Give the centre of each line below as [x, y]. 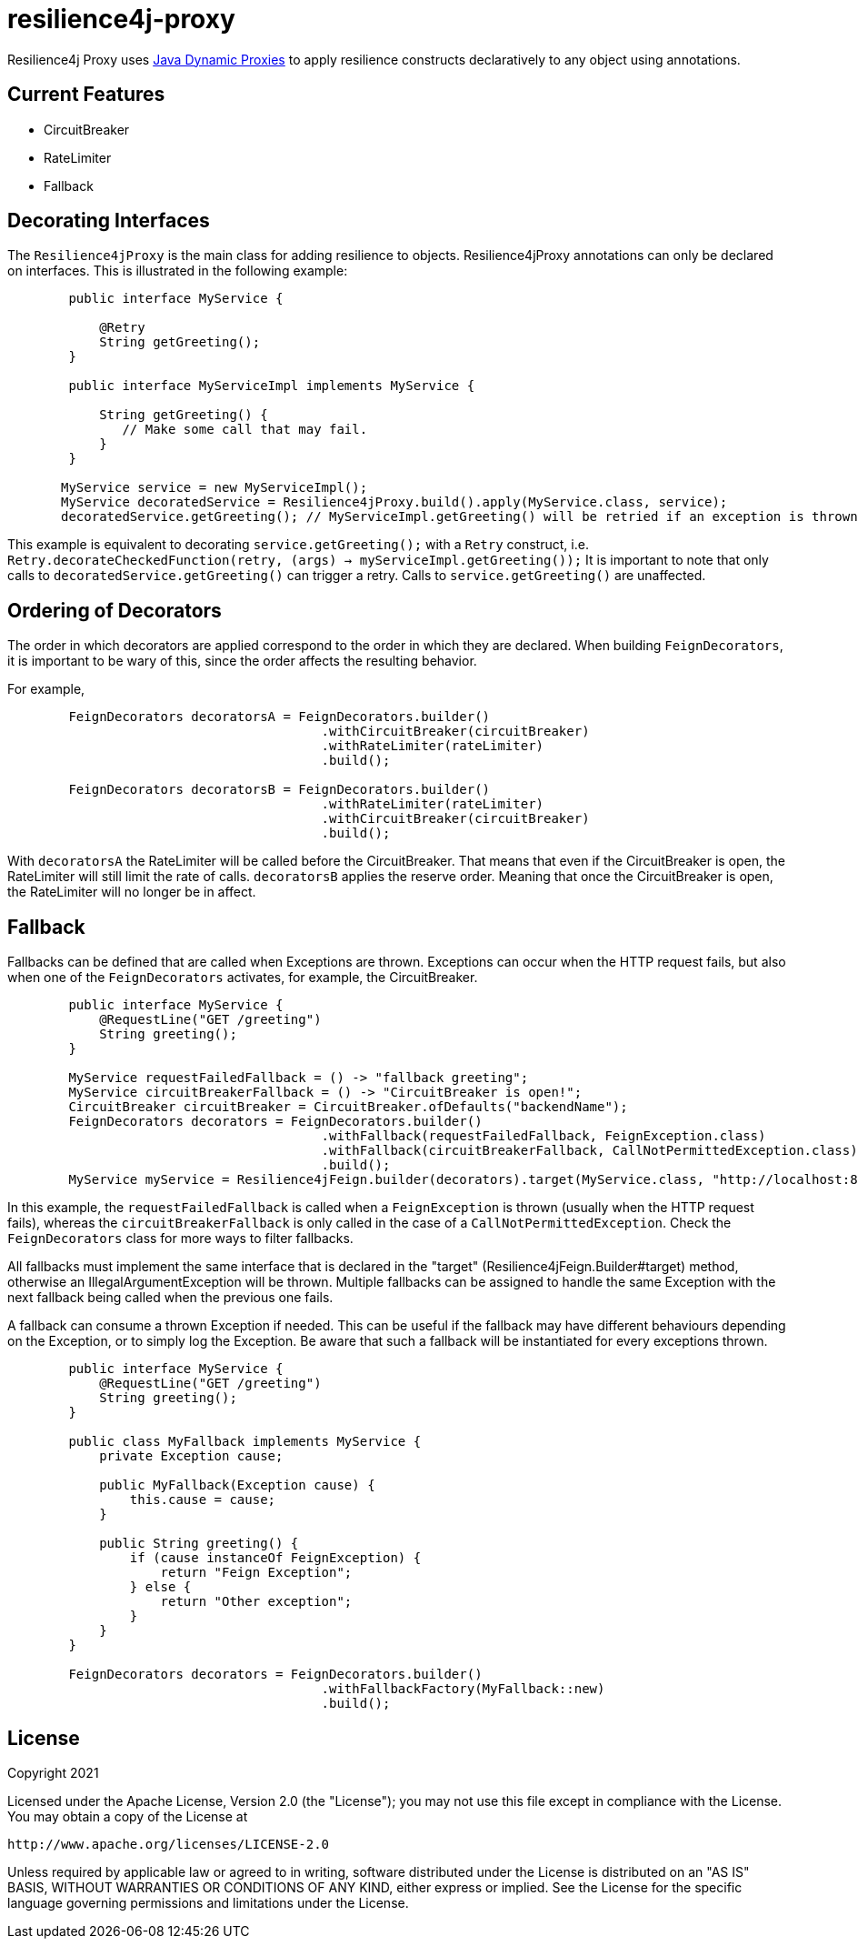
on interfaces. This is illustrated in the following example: [178, 271]
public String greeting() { [199, 1544]
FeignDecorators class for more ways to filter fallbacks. [180, 1239]
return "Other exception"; [256, 1602]
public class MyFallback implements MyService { [245, 1442]
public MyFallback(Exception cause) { [237, 1485]
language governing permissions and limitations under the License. [208, 1902]
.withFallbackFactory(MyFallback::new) [463, 1689]
